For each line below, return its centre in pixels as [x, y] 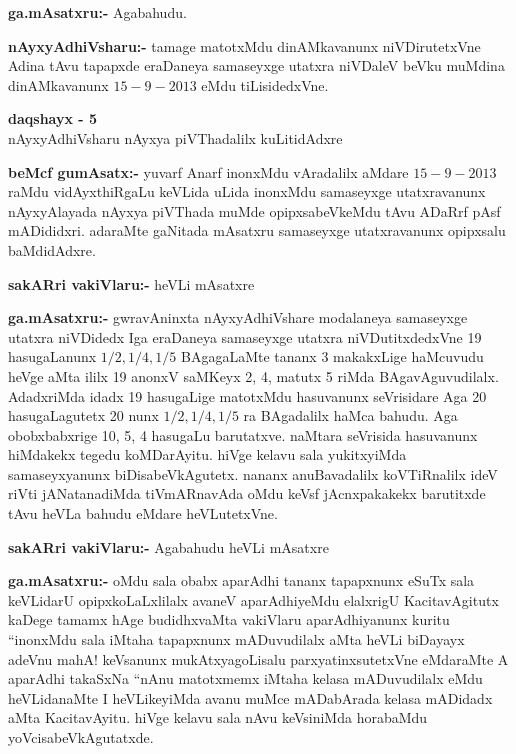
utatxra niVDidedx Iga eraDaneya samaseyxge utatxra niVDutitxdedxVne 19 [245, 336]
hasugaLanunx [52, 356]
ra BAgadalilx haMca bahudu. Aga [350, 415]
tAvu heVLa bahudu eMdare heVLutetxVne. [143, 513]
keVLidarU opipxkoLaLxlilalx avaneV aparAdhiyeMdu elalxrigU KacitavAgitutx [253, 599]
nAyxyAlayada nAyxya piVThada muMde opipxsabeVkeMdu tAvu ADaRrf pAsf [254, 210]
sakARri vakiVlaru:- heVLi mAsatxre [131, 283]
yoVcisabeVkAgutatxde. [81, 737]
